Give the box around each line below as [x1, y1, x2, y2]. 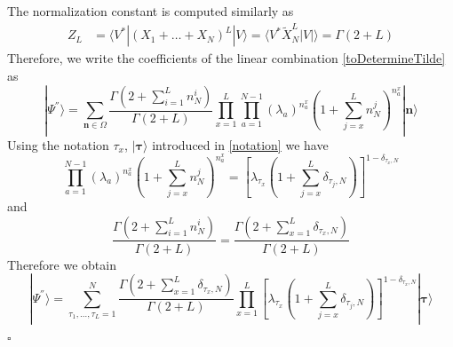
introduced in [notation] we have [152, 135, 329, 154]
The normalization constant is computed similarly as [7, 2, 294, 20]
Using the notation [7, 135, 109, 154]
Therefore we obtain [7, 255, 116, 273]
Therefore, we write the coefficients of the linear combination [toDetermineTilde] [7, 49, 446, 67]
